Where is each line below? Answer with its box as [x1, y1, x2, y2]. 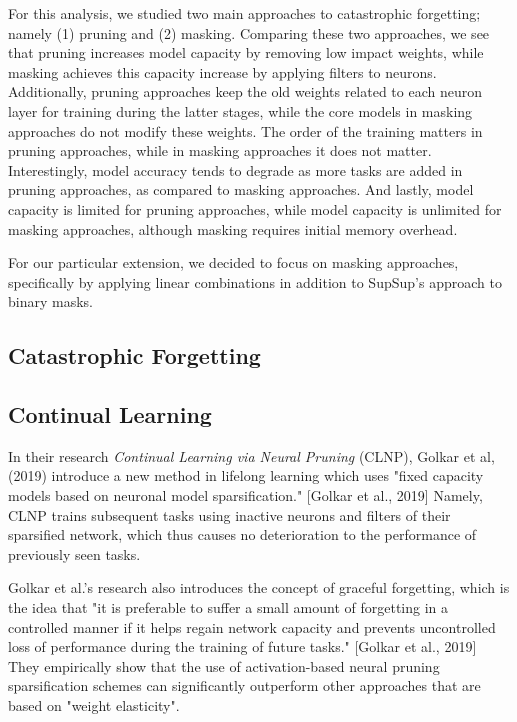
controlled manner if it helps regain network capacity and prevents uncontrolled [8, 616, 496, 637]
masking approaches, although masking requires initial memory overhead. [8, 218, 458, 239]
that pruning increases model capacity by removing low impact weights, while [8, 42, 484, 63]
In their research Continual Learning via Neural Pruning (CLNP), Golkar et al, [8, 445, 495, 466]
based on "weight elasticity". [8, 695, 180, 716]
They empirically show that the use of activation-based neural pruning [8, 655, 440, 676]
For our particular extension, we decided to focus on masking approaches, [8, 252, 459, 273]
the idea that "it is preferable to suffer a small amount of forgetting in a [8, 597, 449, 618]
